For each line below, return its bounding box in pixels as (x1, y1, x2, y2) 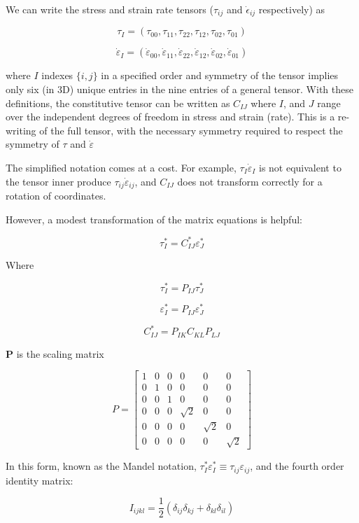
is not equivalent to (259, 160, 342, 175)
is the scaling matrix (16, 346, 104, 361)
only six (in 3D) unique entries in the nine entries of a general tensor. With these (6, 82, 353, 97)
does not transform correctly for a (177, 174, 323, 188)
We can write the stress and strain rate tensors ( (6, 2, 213, 16)
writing (6, 123, 36, 137)
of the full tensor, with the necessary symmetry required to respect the (39, 123, 343, 137)
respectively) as (258, 2, 325, 16)
